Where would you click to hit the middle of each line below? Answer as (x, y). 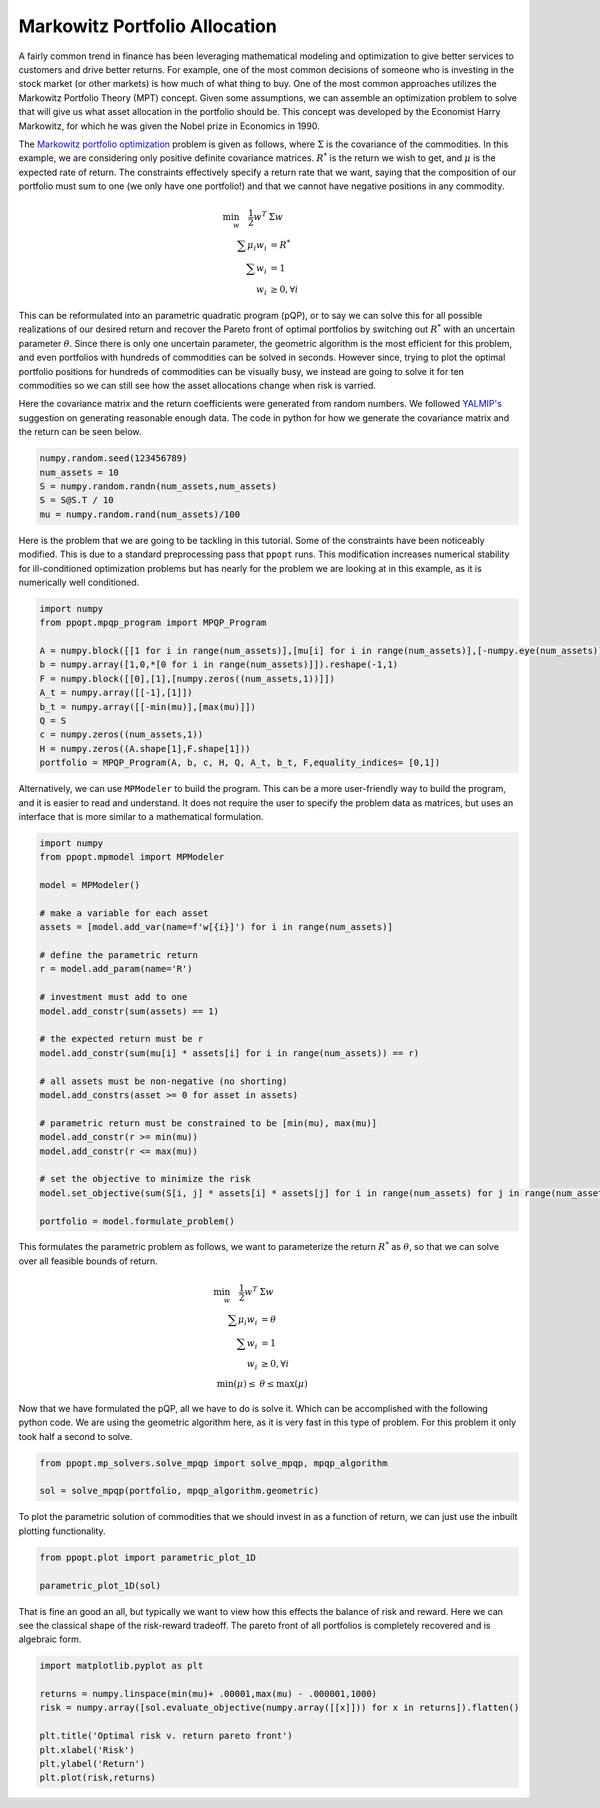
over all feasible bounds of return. (88, 1261)
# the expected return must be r (121, 1039)
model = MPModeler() (89, 885)
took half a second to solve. (75, 1436)
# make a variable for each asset (124, 913)
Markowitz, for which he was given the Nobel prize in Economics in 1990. (169, 126)
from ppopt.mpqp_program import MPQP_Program (153, 623)
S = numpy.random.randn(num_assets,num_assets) (158, 486)
